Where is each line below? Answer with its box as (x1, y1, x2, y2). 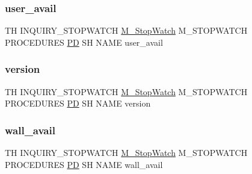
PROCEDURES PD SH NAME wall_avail (5, 158, 163, 170)
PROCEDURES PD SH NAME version (5, 97, 151, 110)
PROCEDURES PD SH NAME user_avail (5, 36, 163, 48)
